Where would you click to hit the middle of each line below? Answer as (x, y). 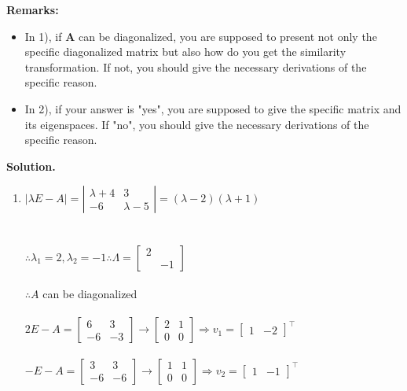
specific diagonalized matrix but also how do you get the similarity (185, 52)
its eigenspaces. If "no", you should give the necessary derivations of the (197, 124)
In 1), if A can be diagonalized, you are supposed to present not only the (201, 36)
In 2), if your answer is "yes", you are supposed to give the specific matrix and (213, 108)
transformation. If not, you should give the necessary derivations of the (196, 66)
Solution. (31, 166)
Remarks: (33, 9)
